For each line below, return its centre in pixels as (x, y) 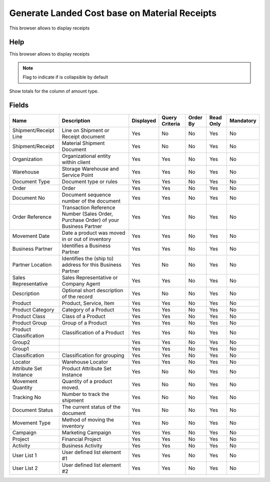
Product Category (33, 309)
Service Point (77, 175)
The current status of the (91, 406)
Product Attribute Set (87, 368)
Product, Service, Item (88, 303)
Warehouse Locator (85, 361)
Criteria (171, 123)
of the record (77, 296)
